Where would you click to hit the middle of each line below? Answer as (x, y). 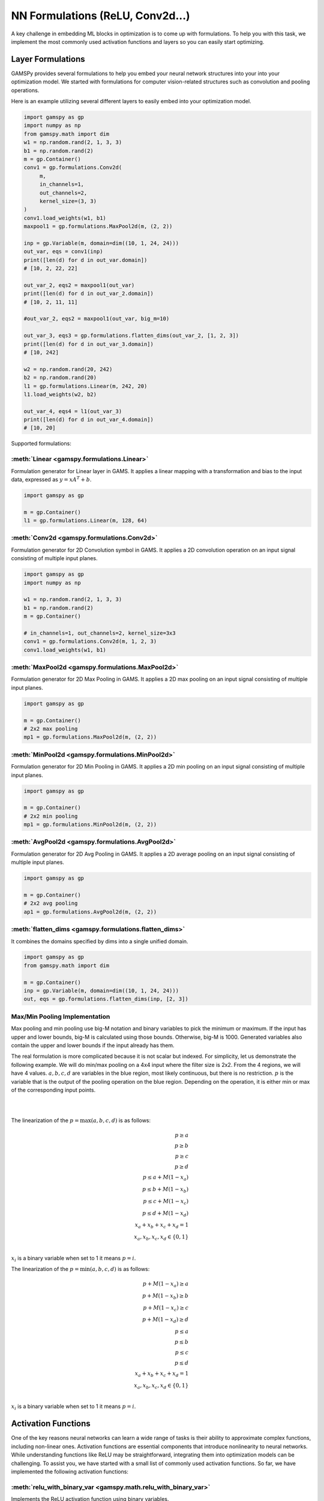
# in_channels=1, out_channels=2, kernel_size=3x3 (100, 633)
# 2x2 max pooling (51, 729)
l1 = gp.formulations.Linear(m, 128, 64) (85, 521)
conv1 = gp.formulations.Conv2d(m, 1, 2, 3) (90, 642)
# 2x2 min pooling (51, 816)
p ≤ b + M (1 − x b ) (165, 1190)
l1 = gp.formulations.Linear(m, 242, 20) (85, 386)
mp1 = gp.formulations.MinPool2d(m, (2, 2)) (90, 825)
